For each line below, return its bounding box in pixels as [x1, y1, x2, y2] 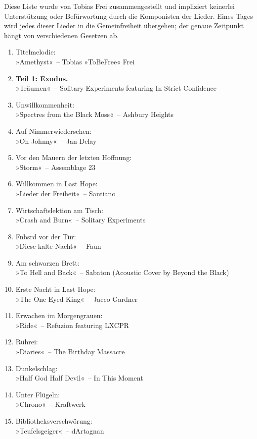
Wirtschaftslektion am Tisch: [15, 205, 104, 215]
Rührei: [15, 336, 38, 347]
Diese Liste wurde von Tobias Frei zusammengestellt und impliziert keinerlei [4, 1, 235, 11]
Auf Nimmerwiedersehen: [15, 125, 92, 136]
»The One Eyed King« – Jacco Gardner [15, 293, 138, 304]
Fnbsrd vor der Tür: [15, 231, 76, 241]
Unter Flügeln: [15, 389, 60, 399]
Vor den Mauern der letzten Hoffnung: [15, 152, 132, 163]
